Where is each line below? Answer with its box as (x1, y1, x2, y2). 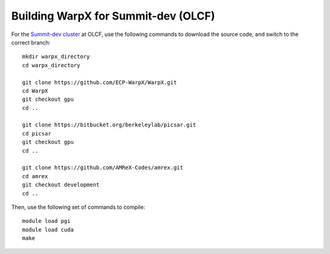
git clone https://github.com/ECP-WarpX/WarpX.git (22, 79, 177, 85)
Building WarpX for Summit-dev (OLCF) (11, 9, 215, 23)
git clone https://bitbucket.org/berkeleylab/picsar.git (22, 122, 197, 128)
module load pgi (22, 217, 71, 225)
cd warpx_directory (22, 62, 81, 68)
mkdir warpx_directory (22, 53, 90, 60)
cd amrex (22, 173, 48, 180)
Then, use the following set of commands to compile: (11, 203, 145, 211)
